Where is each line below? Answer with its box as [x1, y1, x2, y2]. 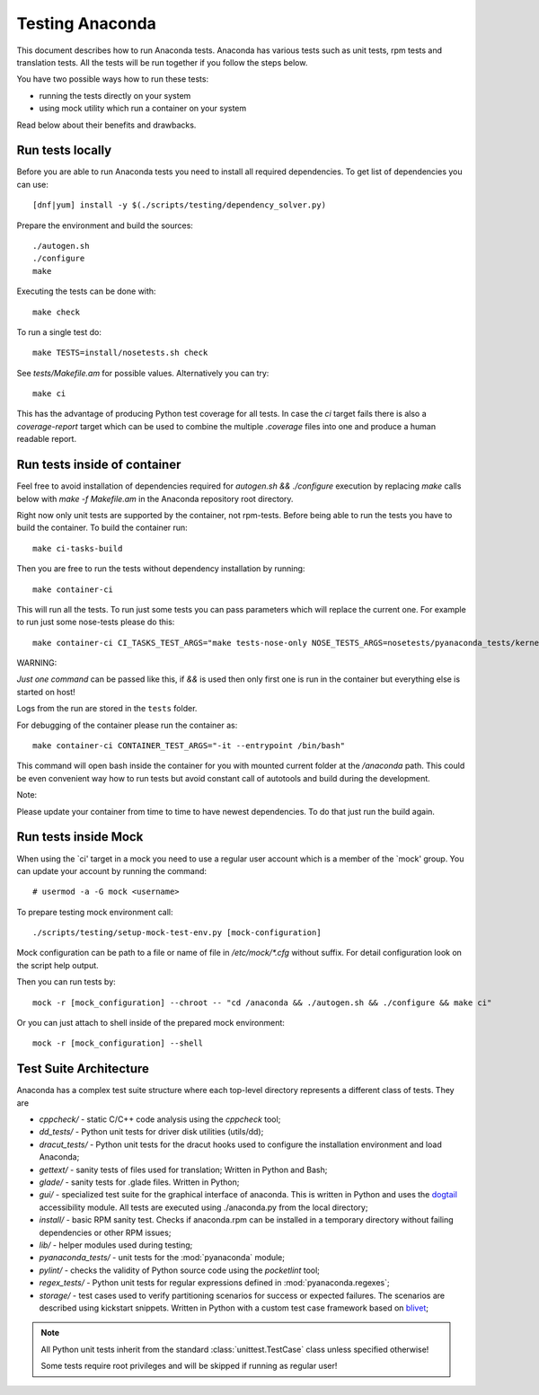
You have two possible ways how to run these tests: [16, 74, 209, 84]
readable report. [16, 434, 76, 445]
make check [32, 306, 81, 317]
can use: [16, 179, 49, 190]
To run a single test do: [16, 326, 102, 337]
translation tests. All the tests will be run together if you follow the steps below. [16, 57, 308, 67]
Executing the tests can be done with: [16, 286, 156, 296]
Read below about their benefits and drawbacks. [16, 119, 197, 130]
